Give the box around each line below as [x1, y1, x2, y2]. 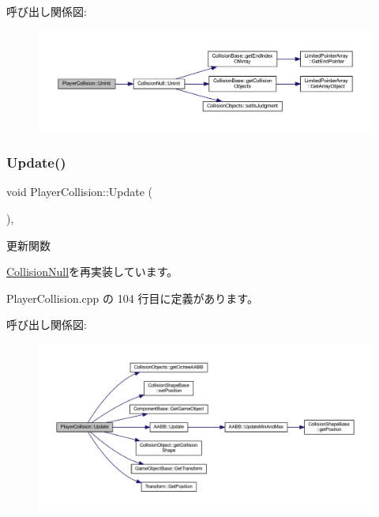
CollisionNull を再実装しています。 [6, 263, 178, 280]
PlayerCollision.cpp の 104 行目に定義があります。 [6, 289, 258, 306]
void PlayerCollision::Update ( [6, 183, 153, 200]
